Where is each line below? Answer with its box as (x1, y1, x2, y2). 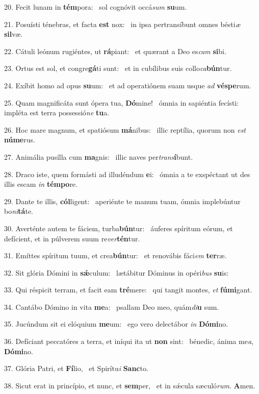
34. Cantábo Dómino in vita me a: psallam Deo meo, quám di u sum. (4, 301, 219, 312)
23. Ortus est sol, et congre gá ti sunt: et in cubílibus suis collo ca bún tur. (4, 63, 232, 73)
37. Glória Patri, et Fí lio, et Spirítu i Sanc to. (4, 363, 148, 374)
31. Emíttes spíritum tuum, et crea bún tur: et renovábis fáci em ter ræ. (4, 250, 227, 261)
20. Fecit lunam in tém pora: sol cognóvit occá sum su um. (4, 2, 187, 12)
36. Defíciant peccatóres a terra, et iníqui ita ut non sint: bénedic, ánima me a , (4, 336, 253, 347)
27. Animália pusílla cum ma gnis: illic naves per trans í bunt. (4, 151, 193, 162)
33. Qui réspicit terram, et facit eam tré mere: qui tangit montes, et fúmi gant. (4, 284, 252, 295)
